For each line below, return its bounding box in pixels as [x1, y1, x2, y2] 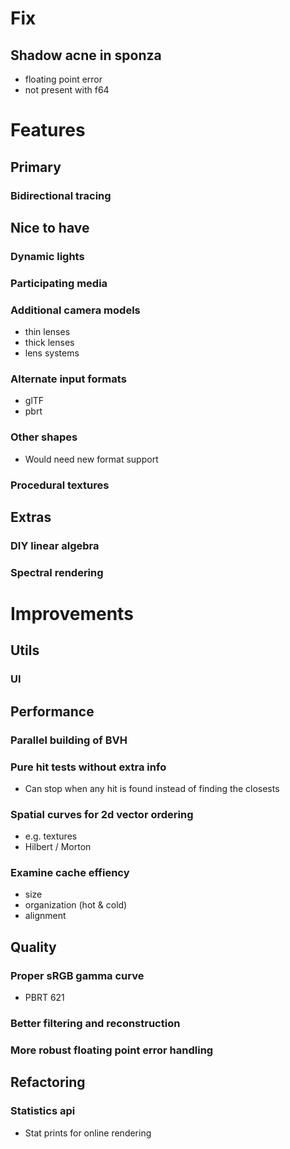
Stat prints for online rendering [24, 1127, 152, 1139]
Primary [10, 158, 62, 176]
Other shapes [10, 430, 78, 444]
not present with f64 [24, 84, 110, 96]
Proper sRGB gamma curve [10, 968, 145, 982]
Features [10, 119, 86, 142]
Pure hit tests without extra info [10, 760, 167, 774]
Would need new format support [24, 453, 159, 465]
